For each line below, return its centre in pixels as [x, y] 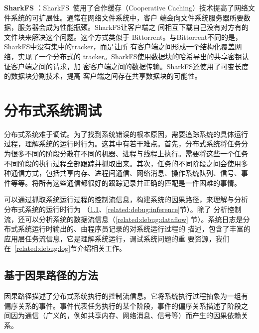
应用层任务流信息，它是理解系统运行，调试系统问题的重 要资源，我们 [117, 238]
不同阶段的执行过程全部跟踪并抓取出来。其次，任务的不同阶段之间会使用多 [126, 163]
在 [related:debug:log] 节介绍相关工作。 [65, 248]
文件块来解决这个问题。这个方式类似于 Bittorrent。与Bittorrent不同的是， [123, 37]
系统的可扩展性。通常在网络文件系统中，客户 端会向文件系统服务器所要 [127, 17]
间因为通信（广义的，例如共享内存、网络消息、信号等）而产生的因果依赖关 [126, 315]
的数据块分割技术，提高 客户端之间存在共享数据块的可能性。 [103, 76]
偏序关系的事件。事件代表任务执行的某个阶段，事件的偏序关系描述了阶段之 [126, 305]
